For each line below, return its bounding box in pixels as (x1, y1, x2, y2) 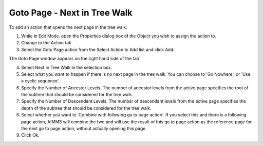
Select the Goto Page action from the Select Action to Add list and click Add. (21, 47, 175, 52)
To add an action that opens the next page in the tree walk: (9, 24, 128, 30)
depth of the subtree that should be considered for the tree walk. (21, 105, 151, 111)
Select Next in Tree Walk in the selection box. (21, 65, 112, 70)
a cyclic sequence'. (21, 78, 60, 84)
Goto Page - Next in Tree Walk (9, 7, 132, 18)
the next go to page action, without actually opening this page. (21, 126, 147, 131)
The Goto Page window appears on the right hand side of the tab (9, 56, 140, 62)
